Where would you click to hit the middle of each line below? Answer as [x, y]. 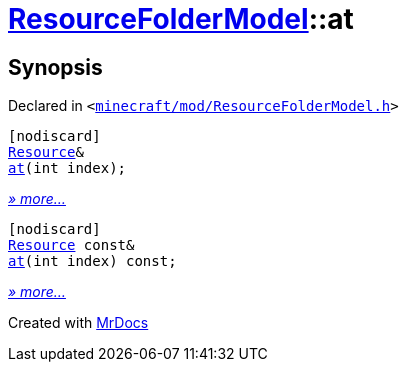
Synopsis [55, 67]
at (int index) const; [92, 261]
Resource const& [71, 245]
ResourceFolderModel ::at [181, 19]
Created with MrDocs [78, 323]
